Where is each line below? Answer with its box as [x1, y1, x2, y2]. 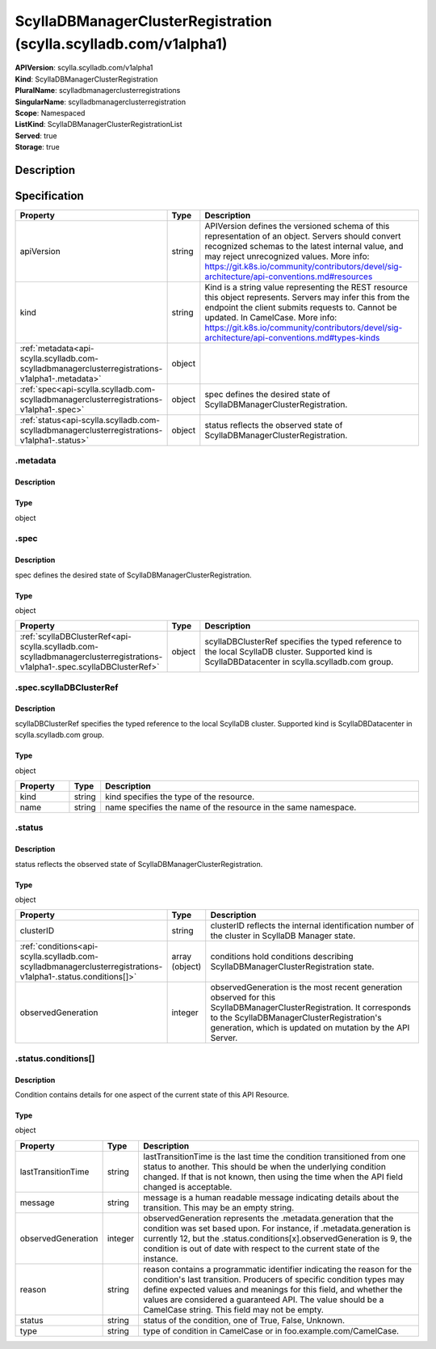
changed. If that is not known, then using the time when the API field [143, 1171, 404, 1182]
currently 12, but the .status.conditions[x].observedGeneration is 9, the [143, 1233, 413, 1244]
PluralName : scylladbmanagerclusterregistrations [15, 86, 181, 95]
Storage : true [15, 142, 60, 152]
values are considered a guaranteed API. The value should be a [143, 1294, 384, 1305]
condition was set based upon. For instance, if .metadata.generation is [143, 1222, 411, 1233]
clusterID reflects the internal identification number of [210, 920, 415, 932]
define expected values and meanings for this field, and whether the [143, 1283, 403, 1295]
